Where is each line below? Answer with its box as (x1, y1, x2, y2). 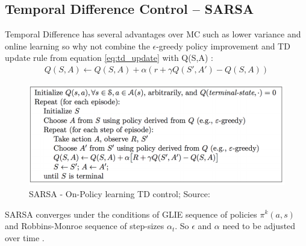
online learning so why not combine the (5, 39, 150, 52)
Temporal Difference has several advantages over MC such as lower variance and (5, 28, 301, 40)
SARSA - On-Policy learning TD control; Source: (29, 187, 210, 200)
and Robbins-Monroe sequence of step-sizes (5, 219, 164, 232)
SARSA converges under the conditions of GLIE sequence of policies (5, 207, 257, 220)
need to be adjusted (222, 219, 296, 232)
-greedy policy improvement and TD (156, 39, 290, 52)
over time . (5, 231, 45, 244)
